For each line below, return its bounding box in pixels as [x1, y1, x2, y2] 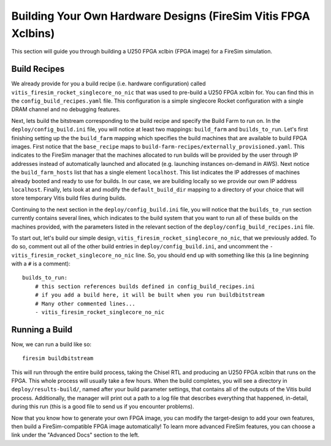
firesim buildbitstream [22, 355, 94, 362]
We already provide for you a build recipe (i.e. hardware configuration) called [11, 80, 206, 87]
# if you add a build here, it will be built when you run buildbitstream [34, 292, 265, 299]
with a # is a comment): [11, 260, 70, 267]
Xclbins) [11, 26, 55, 40]
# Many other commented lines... [34, 300, 136, 307]
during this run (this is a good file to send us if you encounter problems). [11, 403, 194, 410]
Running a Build [11, 324, 73, 335]
